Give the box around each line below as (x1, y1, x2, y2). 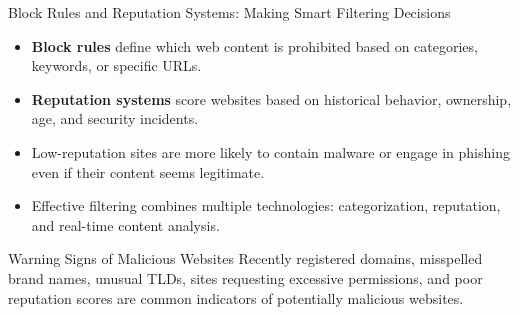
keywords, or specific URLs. (31, 55, 202, 76)
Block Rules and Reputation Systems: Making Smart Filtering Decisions (8, 2, 451, 22)
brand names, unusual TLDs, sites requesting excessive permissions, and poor (8, 267, 483, 288)
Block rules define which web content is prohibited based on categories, (31, 35, 478, 56)
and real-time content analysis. (31, 214, 220, 235)
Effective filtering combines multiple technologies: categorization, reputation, (31, 195, 501, 216)
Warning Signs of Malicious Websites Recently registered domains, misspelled (8, 248, 483, 269)
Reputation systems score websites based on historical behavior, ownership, (31, 88, 512, 109)
